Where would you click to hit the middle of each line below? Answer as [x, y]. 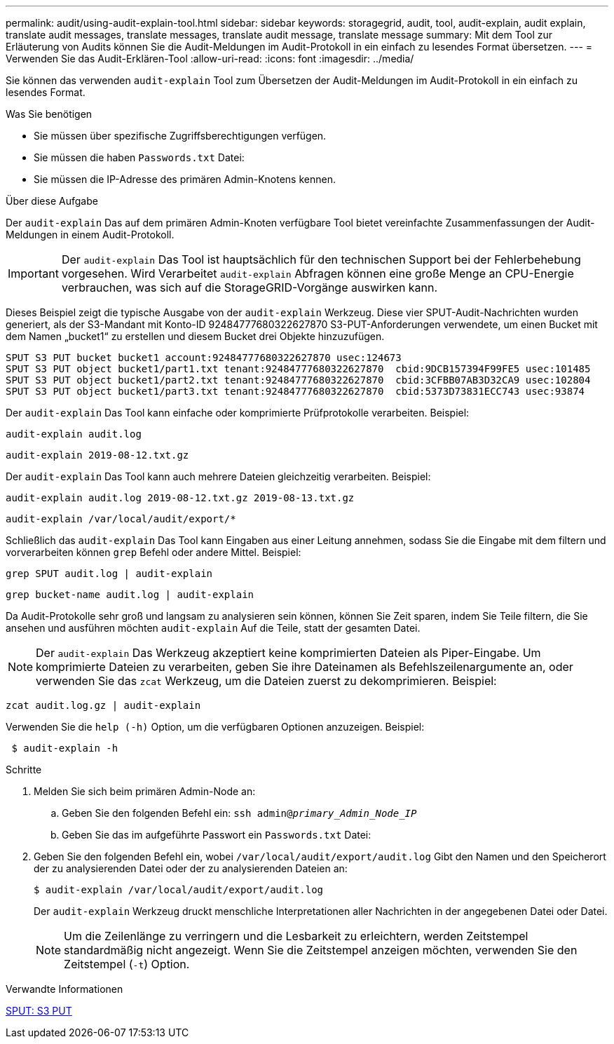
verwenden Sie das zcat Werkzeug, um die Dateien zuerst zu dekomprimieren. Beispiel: [266, 681]
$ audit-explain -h [65, 748]
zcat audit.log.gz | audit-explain [103, 705]
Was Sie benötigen [49, 114]
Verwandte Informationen [64, 989]
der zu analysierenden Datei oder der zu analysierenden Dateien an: [191, 868]
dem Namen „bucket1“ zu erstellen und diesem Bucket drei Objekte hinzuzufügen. [195, 336]
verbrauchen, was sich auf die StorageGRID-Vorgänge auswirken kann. [250, 287]
